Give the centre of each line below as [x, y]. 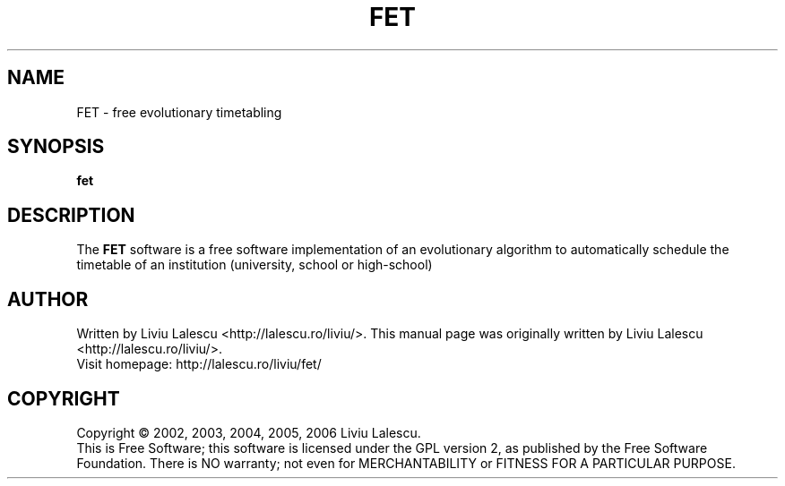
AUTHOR [48, 299]
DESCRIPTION [71, 215]
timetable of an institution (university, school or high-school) [254, 265]
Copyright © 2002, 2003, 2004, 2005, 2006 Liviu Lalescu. [249, 432]
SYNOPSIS [56, 147]
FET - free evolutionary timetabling [179, 112]
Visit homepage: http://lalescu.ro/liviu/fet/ [199, 364]
